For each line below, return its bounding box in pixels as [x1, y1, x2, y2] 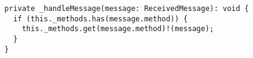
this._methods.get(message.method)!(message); [21, 24, 214, 34]
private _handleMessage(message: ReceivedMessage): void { [4, 4, 249, 13]
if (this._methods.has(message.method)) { [13, 14, 188, 23]
